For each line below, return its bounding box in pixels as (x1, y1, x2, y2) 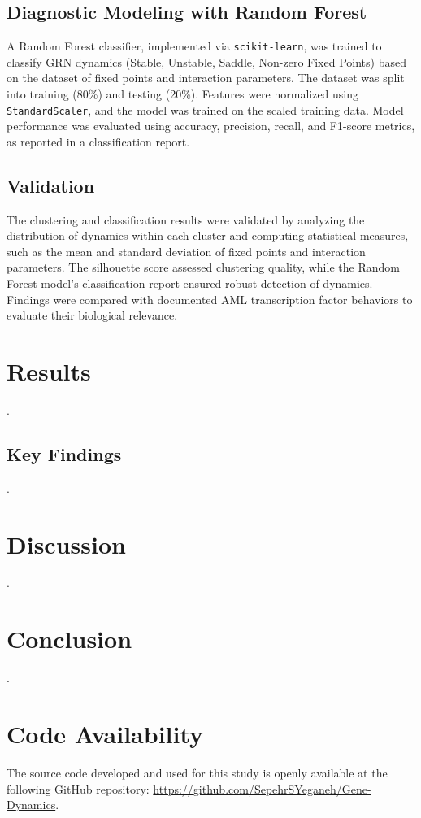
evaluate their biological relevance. (7, 307, 178, 324)
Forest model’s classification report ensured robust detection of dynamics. (7, 275, 373, 292)
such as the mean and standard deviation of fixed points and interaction (7, 242, 366, 259)
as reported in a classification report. (7, 133, 190, 150)
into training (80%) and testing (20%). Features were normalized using (7, 85, 359, 102)
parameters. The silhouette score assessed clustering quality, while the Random (7, 259, 400, 276)
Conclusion (7, 622, 132, 655)
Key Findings (7, 441, 122, 466)
